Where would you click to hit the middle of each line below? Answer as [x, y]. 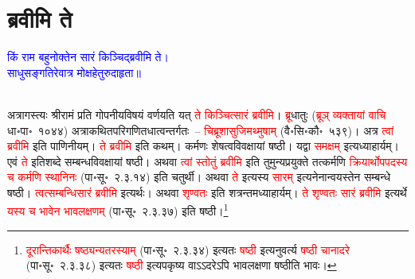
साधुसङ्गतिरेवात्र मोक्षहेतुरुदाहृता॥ [74, 72]
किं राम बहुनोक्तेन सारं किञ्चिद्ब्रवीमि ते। [88, 57]
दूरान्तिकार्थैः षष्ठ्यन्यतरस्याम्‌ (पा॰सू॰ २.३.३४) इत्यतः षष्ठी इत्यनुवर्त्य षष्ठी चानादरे [188, 249]
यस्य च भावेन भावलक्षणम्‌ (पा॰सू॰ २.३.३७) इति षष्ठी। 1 [118, 210]
